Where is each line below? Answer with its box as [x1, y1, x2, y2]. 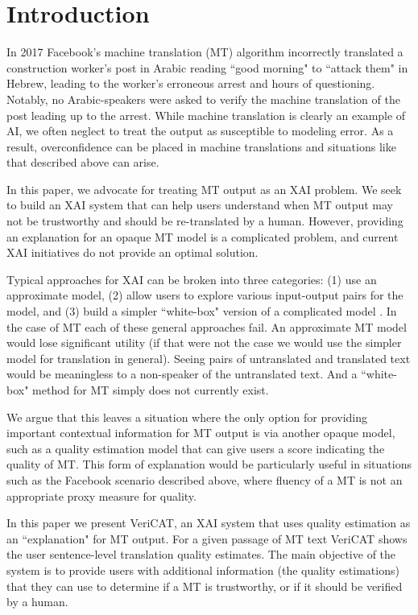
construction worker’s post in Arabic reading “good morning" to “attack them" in [6, 59, 408, 76]
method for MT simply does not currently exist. [32, 382, 269, 398]
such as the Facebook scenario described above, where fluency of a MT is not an [6, 471, 403, 488]
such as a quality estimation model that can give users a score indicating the [6, 440, 385, 456]
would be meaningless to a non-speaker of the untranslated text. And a [6, 365, 358, 382]
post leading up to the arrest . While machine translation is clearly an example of [6, 106, 406, 123]
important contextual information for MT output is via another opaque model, [6, 424, 395, 441]
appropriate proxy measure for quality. [6, 487, 197, 504]
